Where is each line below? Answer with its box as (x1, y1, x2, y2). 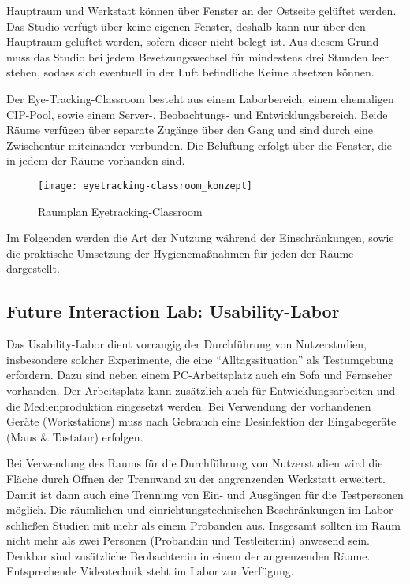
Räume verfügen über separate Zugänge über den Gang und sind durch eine (6, 121, 374, 138)
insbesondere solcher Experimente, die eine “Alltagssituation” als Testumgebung (6, 351, 394, 367)
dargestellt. (6, 260, 60, 277)
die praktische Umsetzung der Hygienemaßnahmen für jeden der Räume (6, 244, 354, 261)
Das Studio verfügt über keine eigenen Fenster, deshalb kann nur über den (6, 17, 366, 34)
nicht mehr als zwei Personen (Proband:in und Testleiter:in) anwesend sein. (6, 532, 370, 549)
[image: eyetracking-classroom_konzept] (38, 180, 253, 192)
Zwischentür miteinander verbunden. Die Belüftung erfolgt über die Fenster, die (6, 136, 393, 153)
